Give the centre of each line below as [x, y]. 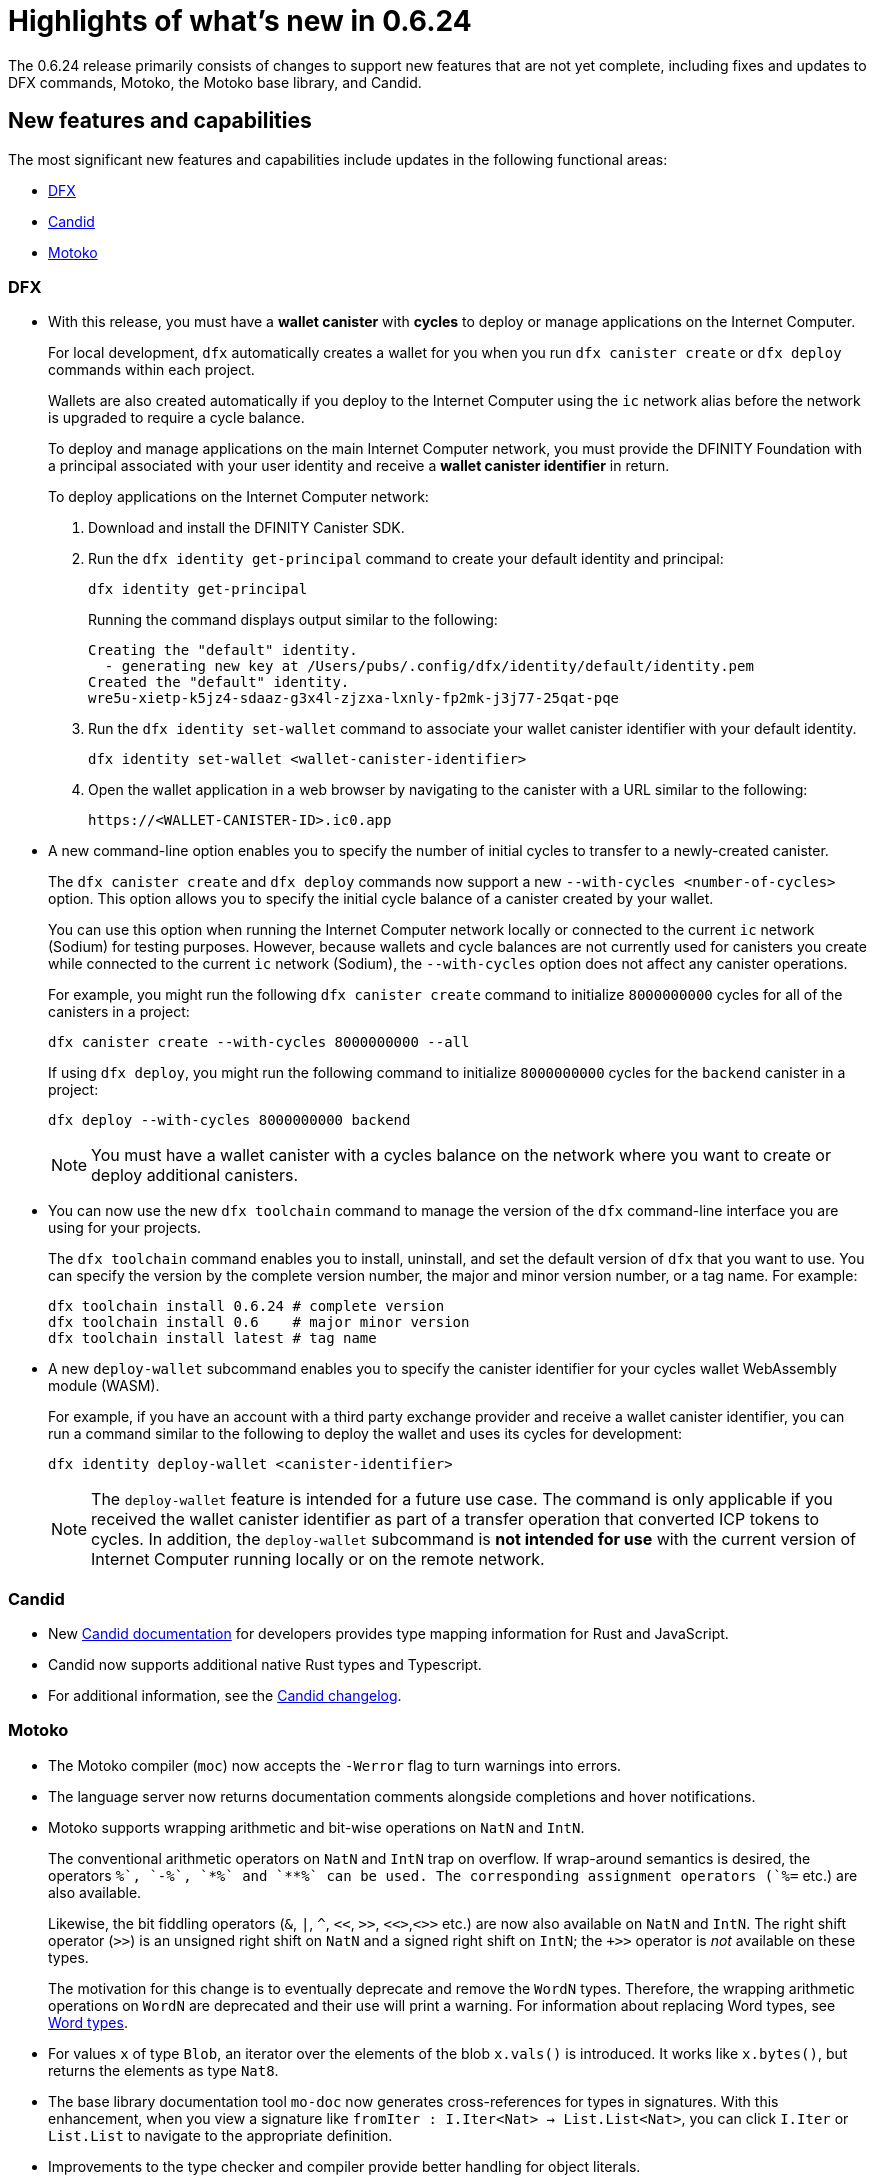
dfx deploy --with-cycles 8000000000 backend [229, 1120]
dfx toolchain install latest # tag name [212, 1338]
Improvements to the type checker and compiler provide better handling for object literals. [344, 2166]
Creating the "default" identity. [223, 650]
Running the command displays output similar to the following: [293, 620]
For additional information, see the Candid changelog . [225, 1696]
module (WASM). [104, 1386]
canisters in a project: [119, 1012]
